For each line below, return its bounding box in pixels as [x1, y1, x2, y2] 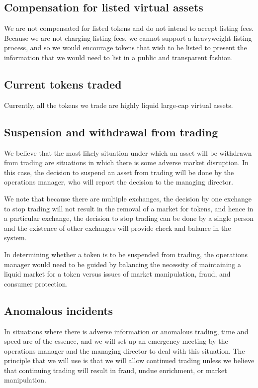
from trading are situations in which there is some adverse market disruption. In [4, 157, 249, 168]
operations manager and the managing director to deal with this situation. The [4, 345, 245, 356]
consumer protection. [4, 278, 68, 289]
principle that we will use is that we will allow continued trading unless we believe [4, 355, 255, 366]
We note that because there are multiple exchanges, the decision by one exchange [4, 193, 252, 203]
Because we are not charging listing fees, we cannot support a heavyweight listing [4, 32, 252, 43]
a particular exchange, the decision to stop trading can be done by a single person [4, 213, 254, 223]
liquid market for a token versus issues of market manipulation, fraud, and [4, 269, 231, 279]
